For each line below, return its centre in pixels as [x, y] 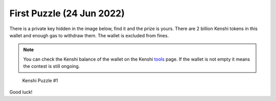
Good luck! [21, 92]
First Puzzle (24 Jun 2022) [67, 13]
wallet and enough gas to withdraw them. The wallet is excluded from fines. [89, 35]
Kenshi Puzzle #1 [40, 80]
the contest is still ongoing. [52, 66]
